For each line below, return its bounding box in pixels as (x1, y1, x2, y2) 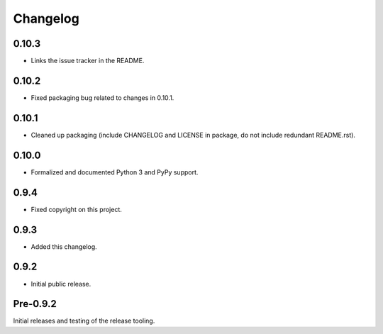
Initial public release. (30, 279, 91, 288)
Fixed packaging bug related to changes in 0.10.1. (30, 93, 174, 102)
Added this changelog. (30, 242, 97, 251)
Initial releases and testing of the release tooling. (13, 316, 155, 325)
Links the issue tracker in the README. (30, 57, 145, 65)
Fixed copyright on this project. (30, 205, 122, 213)
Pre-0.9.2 (13, 298, 57, 310)
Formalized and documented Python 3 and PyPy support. (30, 167, 199, 177)
